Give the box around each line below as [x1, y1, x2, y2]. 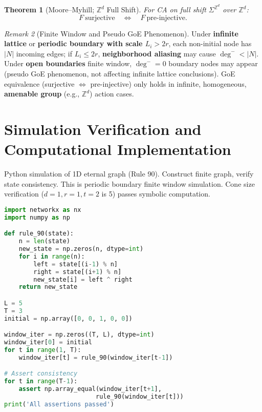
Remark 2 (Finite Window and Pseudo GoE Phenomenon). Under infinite [4, 28, 238, 38]
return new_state [18, 283, 78, 291]
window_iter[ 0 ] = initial [4, 339, 92, 346]
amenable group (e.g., [4, 88, 80, 99]
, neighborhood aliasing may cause [98, 48, 216, 58]
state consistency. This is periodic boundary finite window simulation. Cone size [4, 178, 255, 189]
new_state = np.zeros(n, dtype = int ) [18, 245, 144, 253]
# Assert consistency [4, 370, 78, 378]
